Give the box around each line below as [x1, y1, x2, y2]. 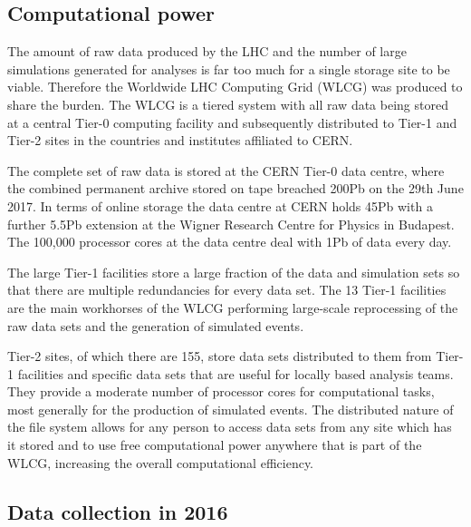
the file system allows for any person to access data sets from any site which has [7, 417, 452, 436]
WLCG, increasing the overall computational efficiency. [7, 453, 314, 472]
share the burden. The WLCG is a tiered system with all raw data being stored [7, 94, 448, 113]
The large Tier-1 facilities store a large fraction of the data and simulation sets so [7, 262, 460, 281]
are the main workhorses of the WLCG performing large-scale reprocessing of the [7, 298, 458, 317]
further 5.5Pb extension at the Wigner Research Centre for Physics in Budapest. [7, 214, 455, 233]
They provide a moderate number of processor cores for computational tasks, [7, 382, 435, 401]
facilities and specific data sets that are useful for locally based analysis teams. [17, 364, 454, 383]
